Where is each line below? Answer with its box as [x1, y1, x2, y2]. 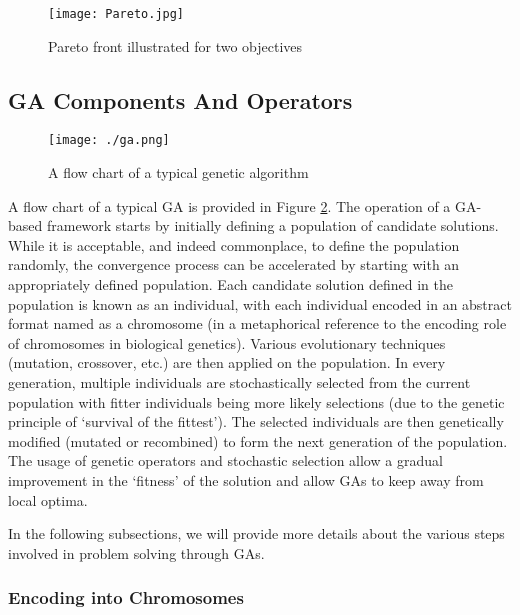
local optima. [8, 489, 88, 510]
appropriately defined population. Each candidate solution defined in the [8, 274, 453, 295]
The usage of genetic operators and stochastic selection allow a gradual [8, 450, 443, 471]
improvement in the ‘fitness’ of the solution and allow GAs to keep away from [8, 470, 484, 491]
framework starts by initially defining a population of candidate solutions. [46, 215, 499, 236]
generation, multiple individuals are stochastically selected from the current [8, 372, 471, 393]
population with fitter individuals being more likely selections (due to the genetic [8, 391, 505, 412]
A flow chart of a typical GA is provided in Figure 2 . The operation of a [8, 195, 451, 216]
